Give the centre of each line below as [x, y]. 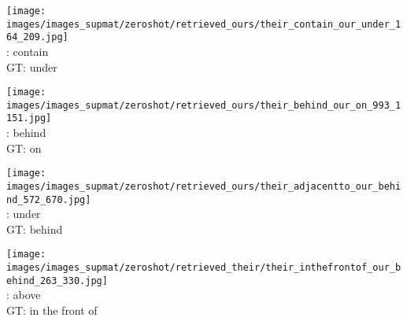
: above [24, 295]
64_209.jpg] [37, 37]
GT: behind [35, 229]
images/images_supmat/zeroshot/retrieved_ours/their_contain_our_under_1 [204, 24]
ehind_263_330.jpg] [57, 280]
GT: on [24, 148]
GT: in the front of [52, 310]
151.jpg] [29, 118]
